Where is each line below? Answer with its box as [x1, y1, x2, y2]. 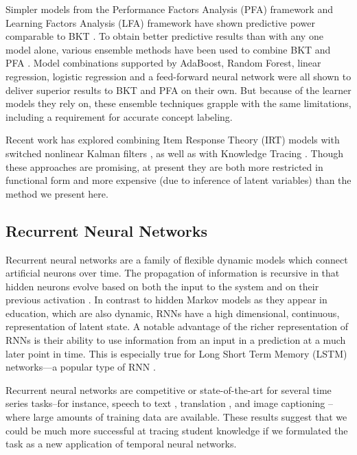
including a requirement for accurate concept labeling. [5, 109, 233, 124]
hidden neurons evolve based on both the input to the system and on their [5, 279, 319, 293]
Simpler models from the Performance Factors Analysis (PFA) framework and [5, 2, 333, 16]
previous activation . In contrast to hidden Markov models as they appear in [5, 292, 327, 307]
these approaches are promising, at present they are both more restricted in [5, 159, 323, 174]
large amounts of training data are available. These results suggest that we [33, 410, 347, 424]
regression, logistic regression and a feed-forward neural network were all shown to [5, 69, 352, 83]
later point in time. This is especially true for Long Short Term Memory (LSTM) [5, 346, 347, 360]
